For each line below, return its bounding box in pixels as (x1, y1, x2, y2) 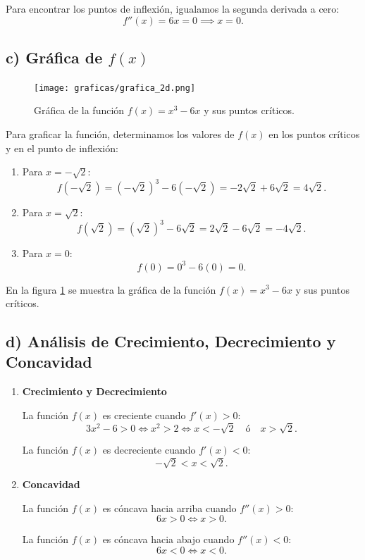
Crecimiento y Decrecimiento (22, 384, 167, 399)
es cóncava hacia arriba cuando (102, 500, 237, 515)
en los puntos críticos (268, 127, 360, 142)
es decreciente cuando (102, 442, 196, 457)
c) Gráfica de (6, 46, 103, 68)
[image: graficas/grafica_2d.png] (34, 82, 196, 93)
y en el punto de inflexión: (6, 140, 118, 155)
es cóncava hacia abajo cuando (102, 532, 235, 547)
